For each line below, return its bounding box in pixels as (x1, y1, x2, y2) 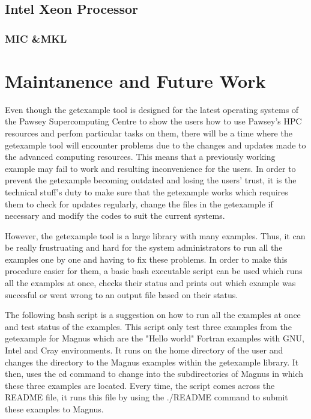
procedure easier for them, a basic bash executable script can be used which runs (5, 265, 303, 277)
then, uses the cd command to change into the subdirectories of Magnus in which (5, 367, 304, 380)
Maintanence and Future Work (5, 68, 266, 93)
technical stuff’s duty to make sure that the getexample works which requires (5, 185, 288, 198)
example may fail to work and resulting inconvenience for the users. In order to (5, 162, 296, 174)
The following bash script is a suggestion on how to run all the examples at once (5, 308, 301, 321)
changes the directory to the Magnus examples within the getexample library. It (5, 355, 299, 368)
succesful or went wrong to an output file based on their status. (5, 288, 238, 301)
